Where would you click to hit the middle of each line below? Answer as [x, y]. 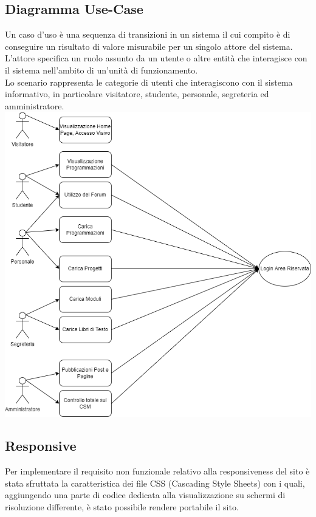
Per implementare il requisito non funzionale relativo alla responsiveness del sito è [157, 471]
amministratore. [35, 105]
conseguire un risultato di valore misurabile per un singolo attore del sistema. [149, 46]
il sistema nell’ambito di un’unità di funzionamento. [101, 70]
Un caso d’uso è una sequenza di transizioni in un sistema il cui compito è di [148, 34]
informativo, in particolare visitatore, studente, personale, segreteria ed [137, 94]
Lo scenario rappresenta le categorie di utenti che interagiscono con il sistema [149, 82]
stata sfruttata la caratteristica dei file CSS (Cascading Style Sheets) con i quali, [155, 483]
